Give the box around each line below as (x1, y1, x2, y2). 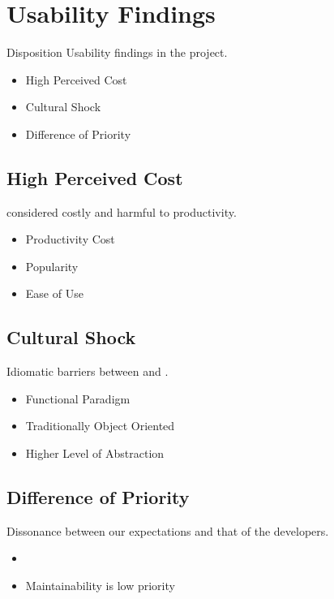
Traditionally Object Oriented (25, 417, 175, 434)
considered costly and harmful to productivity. (6, 203, 237, 220)
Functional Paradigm (25, 390, 131, 407)
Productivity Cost (25, 231, 115, 248)
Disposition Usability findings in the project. (6, 44, 228, 61)
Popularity (25, 257, 79, 274)
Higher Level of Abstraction (25, 445, 165, 462)
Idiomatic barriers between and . (6, 363, 169, 380)
